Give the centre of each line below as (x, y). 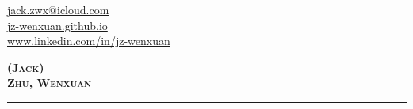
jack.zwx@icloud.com (58, 9)
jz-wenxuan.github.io (57, 25)
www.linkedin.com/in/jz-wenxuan (89, 41)
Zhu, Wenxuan (49, 83)
